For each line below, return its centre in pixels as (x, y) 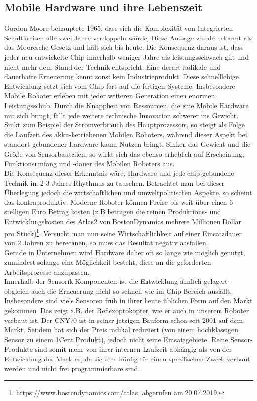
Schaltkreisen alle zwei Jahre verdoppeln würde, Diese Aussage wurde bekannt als (128, 37)
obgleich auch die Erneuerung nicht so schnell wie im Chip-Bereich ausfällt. (118, 291)
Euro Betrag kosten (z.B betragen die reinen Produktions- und (126, 212)
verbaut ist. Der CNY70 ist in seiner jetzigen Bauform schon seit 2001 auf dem (124, 320)
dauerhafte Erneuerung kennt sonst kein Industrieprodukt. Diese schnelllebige (122, 76)
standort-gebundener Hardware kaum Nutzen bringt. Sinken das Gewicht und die (128, 144)
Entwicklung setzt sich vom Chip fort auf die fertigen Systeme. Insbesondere (120, 86)
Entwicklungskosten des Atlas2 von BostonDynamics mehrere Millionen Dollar (123, 221)
